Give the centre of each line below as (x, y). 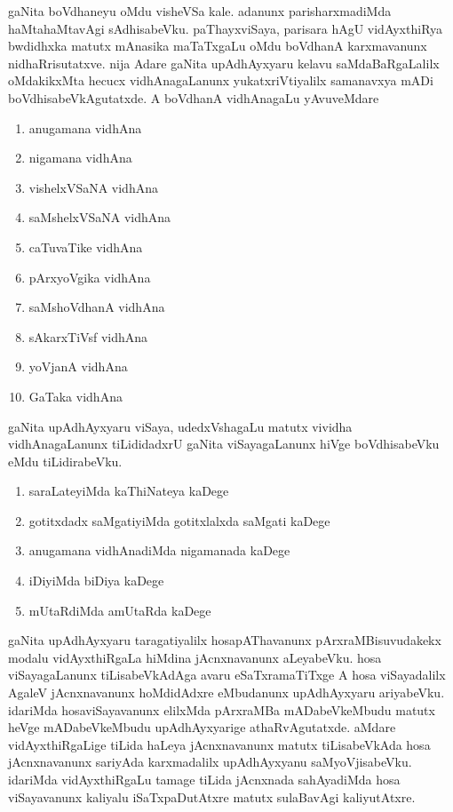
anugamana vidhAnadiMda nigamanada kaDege (159, 550)
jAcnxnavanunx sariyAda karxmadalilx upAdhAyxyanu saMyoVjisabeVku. (210, 762)
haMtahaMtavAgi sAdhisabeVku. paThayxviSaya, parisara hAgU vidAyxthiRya (226, 28)
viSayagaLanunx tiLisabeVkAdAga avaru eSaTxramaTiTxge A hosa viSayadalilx (227, 675)
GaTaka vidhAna (75, 396)
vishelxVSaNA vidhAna (93, 187)
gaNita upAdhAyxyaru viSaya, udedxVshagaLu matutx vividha (180, 426)
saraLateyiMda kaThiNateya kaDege (129, 491)
